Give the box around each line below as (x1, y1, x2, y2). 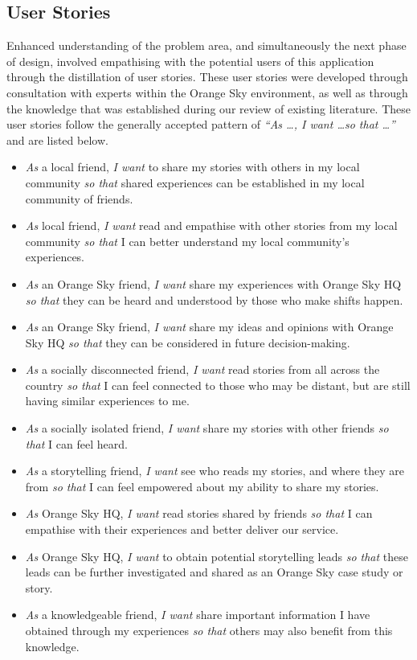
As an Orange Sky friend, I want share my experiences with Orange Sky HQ (25, 275, 402, 292)
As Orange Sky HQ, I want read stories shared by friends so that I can (25, 505, 373, 522)
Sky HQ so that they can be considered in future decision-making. (25, 334, 350, 350)
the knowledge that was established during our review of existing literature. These (6, 100, 411, 117)
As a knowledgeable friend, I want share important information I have (25, 606, 370, 623)
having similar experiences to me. (25, 392, 190, 409)
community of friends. (25, 190, 133, 207)
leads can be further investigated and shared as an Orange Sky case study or (25, 564, 403, 580)
